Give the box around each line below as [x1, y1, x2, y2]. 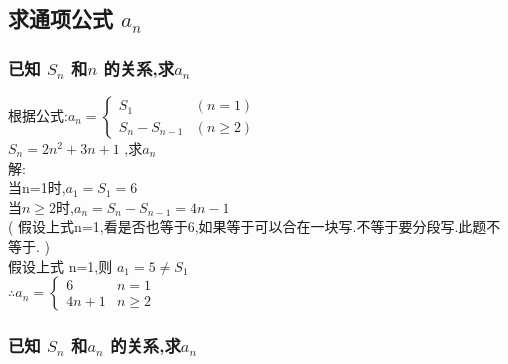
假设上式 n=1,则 [8, 255, 113, 276]
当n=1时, [8, 177, 66, 198]
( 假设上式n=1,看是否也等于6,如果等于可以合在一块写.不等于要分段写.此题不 [8, 216, 501, 237]
